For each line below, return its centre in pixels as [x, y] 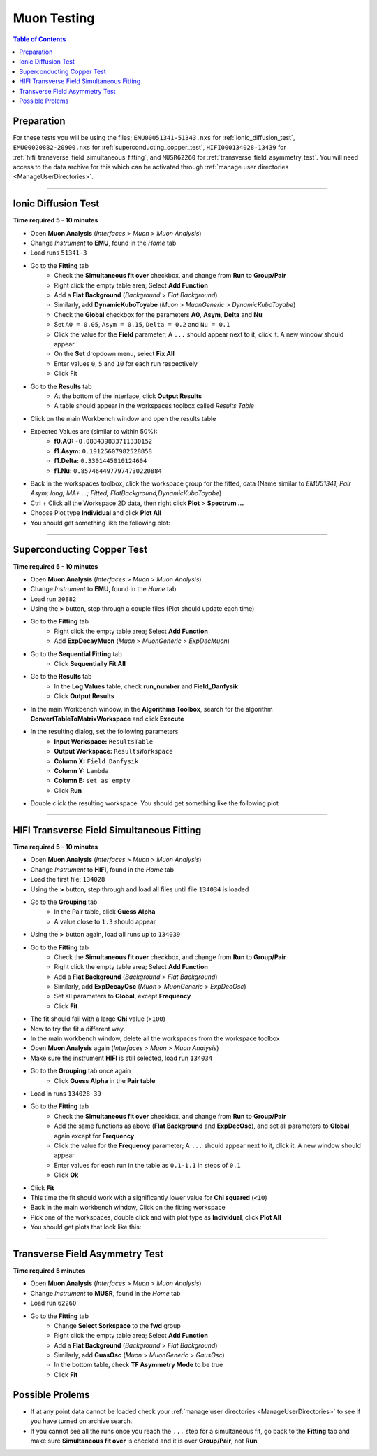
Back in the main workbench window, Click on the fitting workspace [128, 1208]
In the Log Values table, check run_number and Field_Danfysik [146, 686]
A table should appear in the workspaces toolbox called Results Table [154, 406]
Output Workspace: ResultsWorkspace [114, 751]
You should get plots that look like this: [86, 1227]
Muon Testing [54, 18]
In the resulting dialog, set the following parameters [104, 732]
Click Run [68, 790]
